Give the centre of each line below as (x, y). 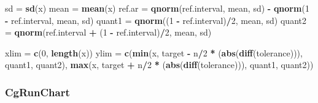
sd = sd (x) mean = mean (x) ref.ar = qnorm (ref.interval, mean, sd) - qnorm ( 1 (157, 8)
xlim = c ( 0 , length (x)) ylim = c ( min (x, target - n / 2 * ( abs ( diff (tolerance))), (154, 52)
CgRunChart (37, 92)
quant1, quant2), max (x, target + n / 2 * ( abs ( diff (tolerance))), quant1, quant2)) (159, 65)
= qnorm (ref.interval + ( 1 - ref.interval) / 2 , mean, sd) (108, 32)
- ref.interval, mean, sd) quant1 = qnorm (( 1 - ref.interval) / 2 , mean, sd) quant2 (156, 20)
